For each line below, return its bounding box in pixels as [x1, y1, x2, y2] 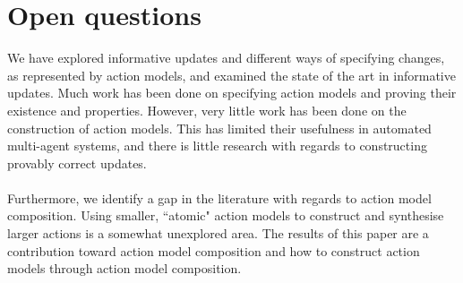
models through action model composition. [7, 259, 242, 278]
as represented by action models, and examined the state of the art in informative [7, 65, 456, 84]
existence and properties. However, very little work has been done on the [7, 100, 407, 119]
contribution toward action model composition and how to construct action [7, 241, 420, 260]
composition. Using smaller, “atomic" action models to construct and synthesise [7, 206, 444, 225]
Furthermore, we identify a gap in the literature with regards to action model [7, 188, 432, 207]
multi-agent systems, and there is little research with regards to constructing [7, 136, 427, 155]
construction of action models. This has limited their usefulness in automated [7, 118, 432, 137]
